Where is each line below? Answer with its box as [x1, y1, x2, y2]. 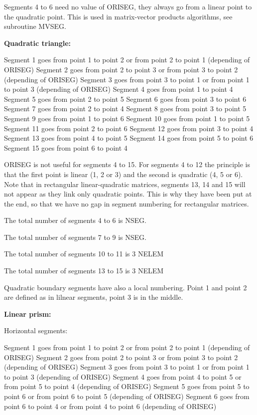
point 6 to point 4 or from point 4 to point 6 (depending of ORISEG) [4, 401, 217, 411]
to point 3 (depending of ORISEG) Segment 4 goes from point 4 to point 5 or [4, 371, 242, 382]
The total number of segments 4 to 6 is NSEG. [4, 215, 146, 225]
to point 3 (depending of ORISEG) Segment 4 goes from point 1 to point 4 [4, 84, 233, 94]
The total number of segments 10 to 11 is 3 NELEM [4, 248, 164, 259]
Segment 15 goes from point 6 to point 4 [4, 142, 128, 153]
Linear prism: [4, 308, 51, 319]
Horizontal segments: [4, 325, 68, 336]
